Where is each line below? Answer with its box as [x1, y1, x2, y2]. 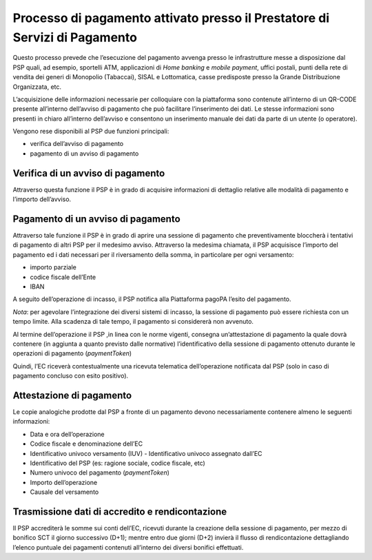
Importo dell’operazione [30, 478, 98, 486]
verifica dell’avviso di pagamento [30, 140, 124, 148]
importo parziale [30, 263, 77, 271]
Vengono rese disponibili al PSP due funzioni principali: [12, 127, 169, 136]
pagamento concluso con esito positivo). [12, 372, 129, 380]
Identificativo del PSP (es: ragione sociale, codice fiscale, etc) [30, 459, 206, 467]
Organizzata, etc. [12, 83, 62, 91]
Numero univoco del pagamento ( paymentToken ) [30, 468, 170, 477]
